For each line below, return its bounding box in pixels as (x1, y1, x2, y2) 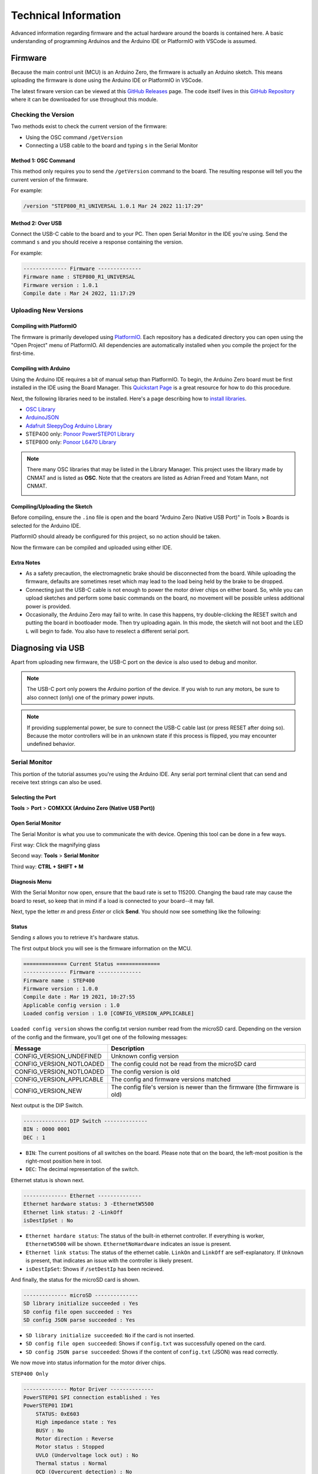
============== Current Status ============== (23, 960, 160, 967)
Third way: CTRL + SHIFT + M (11, 863, 84, 870)
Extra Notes (11, 559, 41, 566)
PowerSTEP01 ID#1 (23, 1402, 74, 1409)
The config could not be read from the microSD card (111, 1060, 256, 1068)
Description (111, 1044, 145, 1052)
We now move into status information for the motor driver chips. (11, 1359, 166, 1366)
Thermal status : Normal (35, 1460, 108, 1467)
